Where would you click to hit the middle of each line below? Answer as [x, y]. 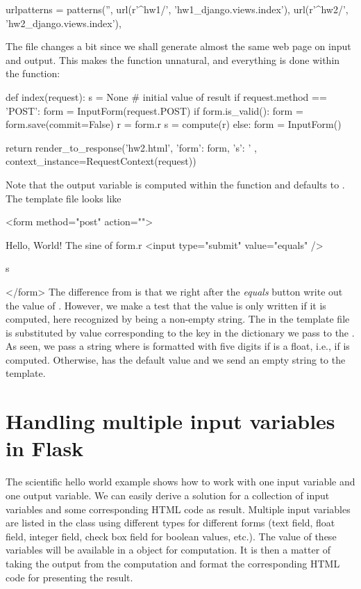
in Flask [45, 448]
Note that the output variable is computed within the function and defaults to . [175, 184]
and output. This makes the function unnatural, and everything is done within [173, 59]
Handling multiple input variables [170, 421]
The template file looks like [64, 198]
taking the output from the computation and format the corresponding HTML [173, 563]
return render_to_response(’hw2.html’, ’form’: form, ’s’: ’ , [131, 147]
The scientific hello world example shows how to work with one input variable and [180, 482]
